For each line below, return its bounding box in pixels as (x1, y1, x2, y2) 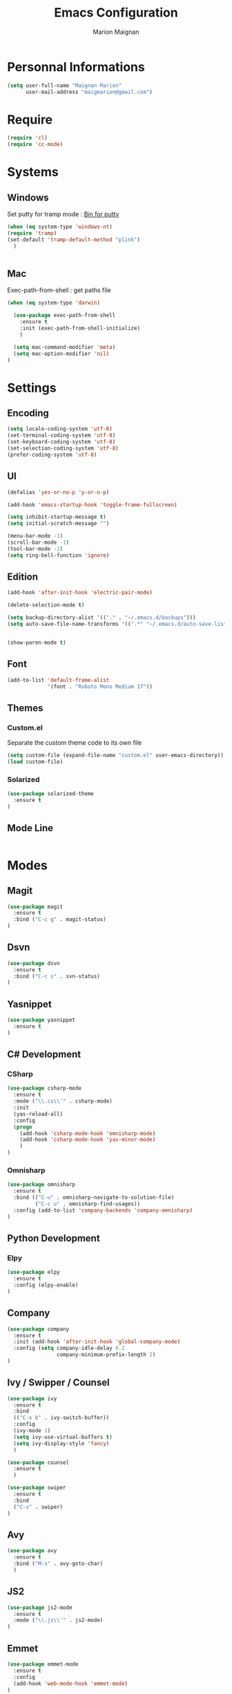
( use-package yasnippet (7, 1017, 76, 1024)
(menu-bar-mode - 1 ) (7, 533, 64, 540)
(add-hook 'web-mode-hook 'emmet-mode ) (13, 1680, 128, 1687)
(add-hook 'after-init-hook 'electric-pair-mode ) (7, 589, 153, 596)
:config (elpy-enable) (13, 1282, 79, 1289)
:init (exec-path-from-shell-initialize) (19, 325, 140, 332)
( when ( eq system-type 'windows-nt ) (7, 223, 113, 231)
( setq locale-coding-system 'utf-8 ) (7, 426, 113, 432)
